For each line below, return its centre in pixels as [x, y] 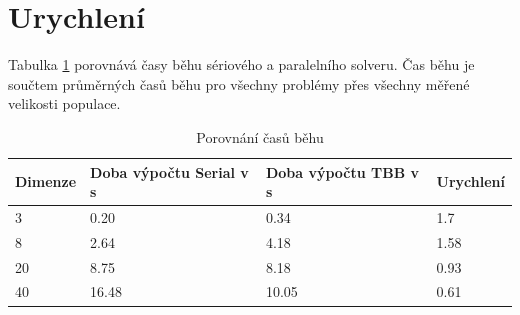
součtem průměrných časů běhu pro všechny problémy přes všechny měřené [239, 83]
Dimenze [46, 181]
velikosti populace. [64, 103]
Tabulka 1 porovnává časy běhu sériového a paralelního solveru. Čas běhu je [241, 64]
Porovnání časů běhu [260, 136]
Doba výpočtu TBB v [342, 171]
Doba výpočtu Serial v [169, 171]
